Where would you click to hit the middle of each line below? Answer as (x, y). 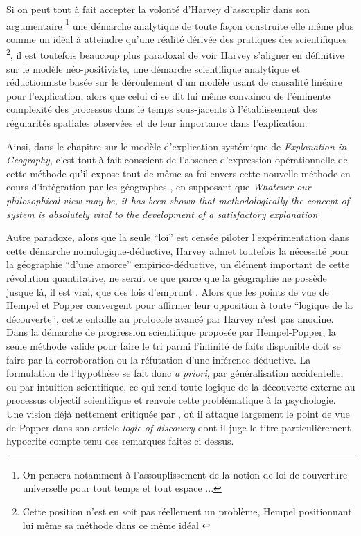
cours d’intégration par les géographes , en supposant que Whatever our (159, 187)
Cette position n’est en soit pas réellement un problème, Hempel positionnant (187, 511)
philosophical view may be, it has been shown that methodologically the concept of (178, 200)
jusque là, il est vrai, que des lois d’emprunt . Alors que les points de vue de (168, 291)
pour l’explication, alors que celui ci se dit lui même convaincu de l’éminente (168, 95)
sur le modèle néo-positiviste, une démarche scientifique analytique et (153, 68)
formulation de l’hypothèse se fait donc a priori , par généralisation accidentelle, (175, 373)
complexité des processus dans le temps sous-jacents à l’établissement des (162, 109)
